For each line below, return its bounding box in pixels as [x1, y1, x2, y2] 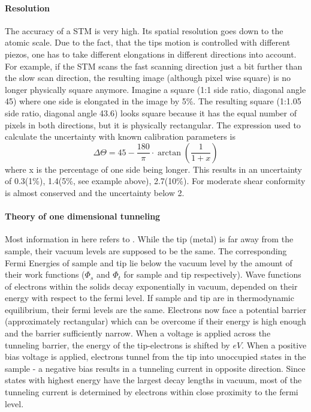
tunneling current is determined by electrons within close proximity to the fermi [5, 386, 298, 398]
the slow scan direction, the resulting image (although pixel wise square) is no [5, 71, 291, 84]
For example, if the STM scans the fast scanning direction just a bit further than [5, 59, 303, 72]
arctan [158, 148, 182, 157]
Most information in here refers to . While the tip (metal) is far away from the [5, 233, 294, 245]
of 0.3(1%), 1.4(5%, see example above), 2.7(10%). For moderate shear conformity [5, 175, 306, 187]
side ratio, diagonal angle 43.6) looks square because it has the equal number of [5, 106, 297, 119]
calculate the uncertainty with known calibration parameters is [5, 130, 235, 143]
